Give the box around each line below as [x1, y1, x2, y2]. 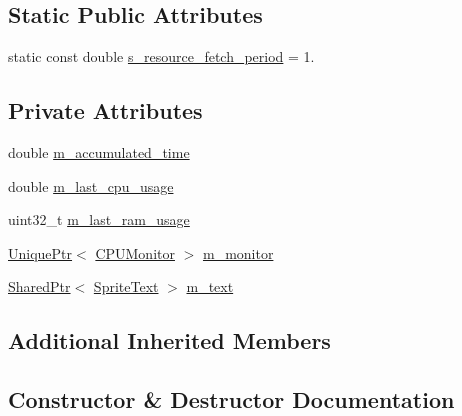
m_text [186, 276, 234, 297]
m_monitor [202, 242, 274, 263]
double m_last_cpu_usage [8, 175, 174, 196]
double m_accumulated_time [8, 142, 190, 162]
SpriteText [93, 276, 159, 297]
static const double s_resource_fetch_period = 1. [8, 46, 315, 67]
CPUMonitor [95, 242, 175, 263]
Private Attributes [8, 95, 203, 126]
